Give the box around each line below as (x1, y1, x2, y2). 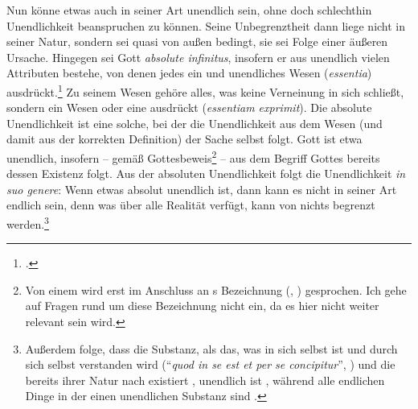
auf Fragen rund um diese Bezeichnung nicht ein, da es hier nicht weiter (25, 297, 379, 314)
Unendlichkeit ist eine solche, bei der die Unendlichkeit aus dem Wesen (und (6, 114, 383, 131)
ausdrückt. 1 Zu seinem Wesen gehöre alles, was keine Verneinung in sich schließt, (6, 81, 404, 100)
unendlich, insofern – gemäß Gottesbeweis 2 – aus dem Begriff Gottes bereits (6, 147, 380, 166)
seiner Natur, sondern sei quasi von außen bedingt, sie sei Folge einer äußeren (6, 33, 388, 50)
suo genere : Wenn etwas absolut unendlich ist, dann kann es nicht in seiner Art (6, 180, 397, 197)
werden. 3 (6, 213, 49, 232)
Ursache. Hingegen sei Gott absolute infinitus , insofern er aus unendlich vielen (6, 48, 390, 65)
